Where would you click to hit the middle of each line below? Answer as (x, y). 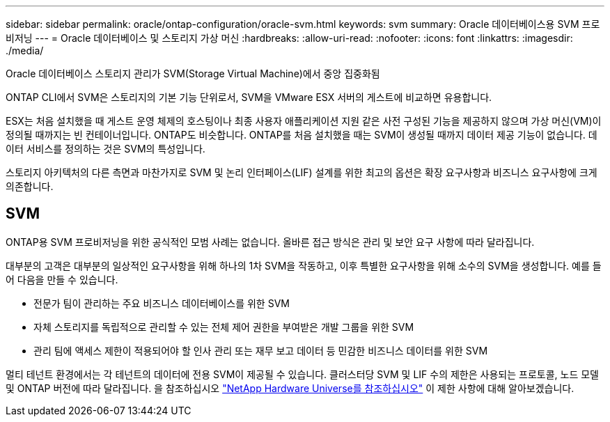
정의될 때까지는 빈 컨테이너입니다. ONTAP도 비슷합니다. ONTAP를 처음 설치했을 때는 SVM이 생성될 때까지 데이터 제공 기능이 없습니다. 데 (302, 135)
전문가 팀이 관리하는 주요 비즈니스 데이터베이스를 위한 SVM (162, 303)
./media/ (25, 50)
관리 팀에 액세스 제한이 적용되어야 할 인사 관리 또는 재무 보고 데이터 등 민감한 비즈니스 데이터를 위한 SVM (261, 350)
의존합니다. (30, 186)
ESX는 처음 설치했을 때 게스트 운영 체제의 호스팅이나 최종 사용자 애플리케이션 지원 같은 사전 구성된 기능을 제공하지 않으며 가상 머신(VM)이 (304, 121)
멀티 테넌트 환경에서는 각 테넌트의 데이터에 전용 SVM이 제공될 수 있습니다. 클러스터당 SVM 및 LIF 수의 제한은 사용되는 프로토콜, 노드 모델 (302, 374)
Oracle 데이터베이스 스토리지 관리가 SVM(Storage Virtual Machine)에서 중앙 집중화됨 (193, 73)
